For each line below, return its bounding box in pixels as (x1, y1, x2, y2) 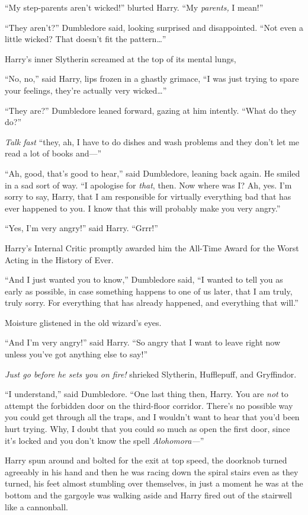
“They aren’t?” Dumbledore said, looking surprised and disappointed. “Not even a (5, 21, 303, 33)
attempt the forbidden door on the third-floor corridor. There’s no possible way (5, 399, 293, 411)
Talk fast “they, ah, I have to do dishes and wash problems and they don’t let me (5, 135, 300, 148)
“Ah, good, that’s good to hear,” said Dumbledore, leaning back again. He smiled (5, 167, 300, 179)
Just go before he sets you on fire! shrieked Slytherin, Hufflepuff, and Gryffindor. (5, 367, 297, 380)
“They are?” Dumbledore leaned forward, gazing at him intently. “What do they (5, 104, 297, 116)
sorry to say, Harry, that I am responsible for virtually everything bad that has (5, 190, 291, 203)
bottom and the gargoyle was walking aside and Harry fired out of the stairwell (5, 489, 292, 501)
